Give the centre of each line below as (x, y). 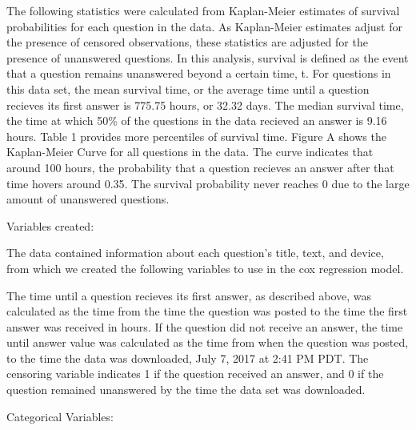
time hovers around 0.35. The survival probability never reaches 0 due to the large (208, 183)
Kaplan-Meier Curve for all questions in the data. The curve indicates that (190, 152)
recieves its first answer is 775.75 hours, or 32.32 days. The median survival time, (205, 104)
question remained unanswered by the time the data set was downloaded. (186, 390)
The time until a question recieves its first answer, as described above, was (189, 295)
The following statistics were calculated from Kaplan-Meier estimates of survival (203, 10)
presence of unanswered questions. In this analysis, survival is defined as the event (208, 57)
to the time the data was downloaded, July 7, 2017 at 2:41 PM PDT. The (188, 358)
